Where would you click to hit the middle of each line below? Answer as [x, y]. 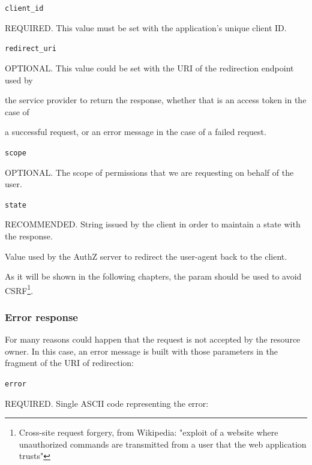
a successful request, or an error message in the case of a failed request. [136, 132]
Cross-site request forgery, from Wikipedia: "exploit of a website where [148, 432]
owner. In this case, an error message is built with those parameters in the [141, 351]
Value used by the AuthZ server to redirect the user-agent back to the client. [146, 256]
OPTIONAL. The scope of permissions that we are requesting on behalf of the [149, 172]
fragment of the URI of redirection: [69, 363]
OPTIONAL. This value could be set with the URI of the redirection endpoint [149, 67]
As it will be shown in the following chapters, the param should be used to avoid [153, 276]
